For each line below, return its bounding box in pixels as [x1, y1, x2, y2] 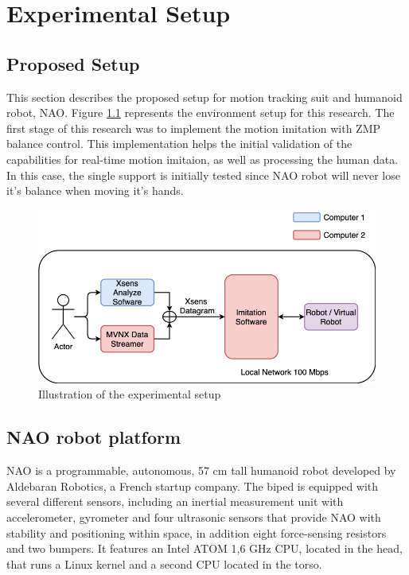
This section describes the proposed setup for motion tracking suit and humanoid [6, 88, 403, 105]
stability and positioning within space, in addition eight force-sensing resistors [6, 524, 387, 541]
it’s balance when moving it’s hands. [6, 182, 184, 199]
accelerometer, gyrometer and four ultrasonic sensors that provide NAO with [6, 509, 381, 526]
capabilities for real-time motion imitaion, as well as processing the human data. [6, 150, 399, 167]
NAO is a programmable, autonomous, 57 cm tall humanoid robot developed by [6, 462, 396, 479]
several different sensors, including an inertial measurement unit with [6, 493, 344, 510]
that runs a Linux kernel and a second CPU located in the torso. [6, 555, 322, 572]
